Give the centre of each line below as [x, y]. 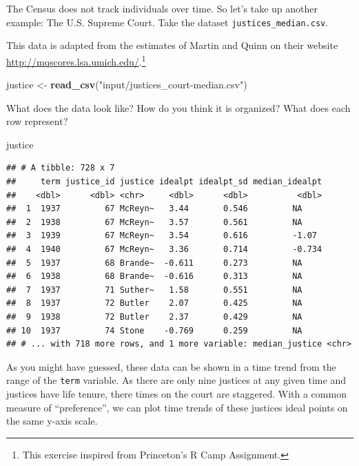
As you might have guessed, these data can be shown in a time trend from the [171, 366]
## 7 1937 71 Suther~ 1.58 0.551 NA [154, 290]
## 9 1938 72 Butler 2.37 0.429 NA [154, 317]
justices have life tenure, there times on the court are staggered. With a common [176, 394]
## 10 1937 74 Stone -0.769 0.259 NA [154, 330]
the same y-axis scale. [52, 421]
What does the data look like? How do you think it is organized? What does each [178, 107]
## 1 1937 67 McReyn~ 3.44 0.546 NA [154, 209]
